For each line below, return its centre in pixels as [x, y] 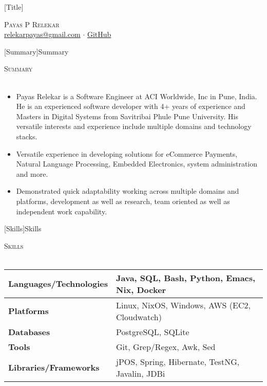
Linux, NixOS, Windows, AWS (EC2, [183, 305]
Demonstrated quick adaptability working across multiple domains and [128, 191]
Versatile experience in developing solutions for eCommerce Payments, [127, 153]
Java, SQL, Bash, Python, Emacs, [186, 278]
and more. [32, 173]
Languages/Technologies [58, 284]
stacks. [27, 136]
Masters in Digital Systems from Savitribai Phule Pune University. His [127, 116]
